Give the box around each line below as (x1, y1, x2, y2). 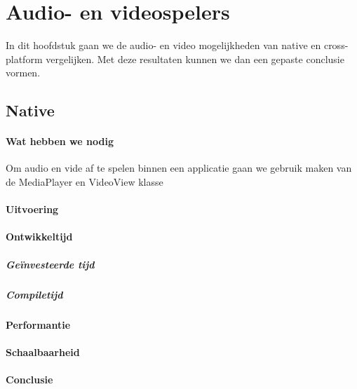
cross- (323, 38, 349, 53)
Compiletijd (6, 287, 63, 301)
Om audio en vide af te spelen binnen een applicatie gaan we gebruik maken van (6, 161, 352, 175)
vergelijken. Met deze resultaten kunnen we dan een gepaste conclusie (46, 51, 344, 66)
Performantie (6, 317, 71, 332)
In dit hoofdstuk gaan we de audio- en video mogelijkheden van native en (6, 38, 321, 53)
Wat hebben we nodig (6, 134, 114, 149)
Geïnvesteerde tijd (6, 257, 95, 271)
